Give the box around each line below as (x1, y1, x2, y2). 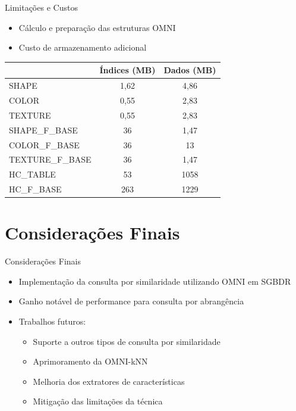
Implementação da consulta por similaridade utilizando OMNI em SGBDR (18, 275, 291, 287)
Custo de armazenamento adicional (18, 41, 147, 54)
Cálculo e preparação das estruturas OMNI (18, 21, 176, 33)
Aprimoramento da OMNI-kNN (33, 355, 148, 368)
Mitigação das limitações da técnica (33, 395, 163, 407)
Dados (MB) (163, 64, 216, 76)
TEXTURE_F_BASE (9, 153, 92, 166)
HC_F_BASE (9, 183, 62, 195)
